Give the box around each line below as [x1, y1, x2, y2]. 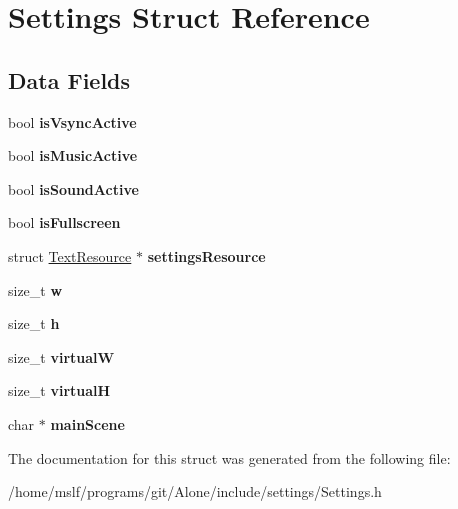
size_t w [8, 279, 63, 300]
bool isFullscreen [8, 212, 121, 233]
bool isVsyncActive [8, 111, 137, 132]
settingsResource [147, 245, 266, 266]
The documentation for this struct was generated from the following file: [8, 447, 451, 468]
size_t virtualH [8, 380, 111, 401]
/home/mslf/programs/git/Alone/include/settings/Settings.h [8, 481, 382, 502]
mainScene [50, 413, 125, 434]
